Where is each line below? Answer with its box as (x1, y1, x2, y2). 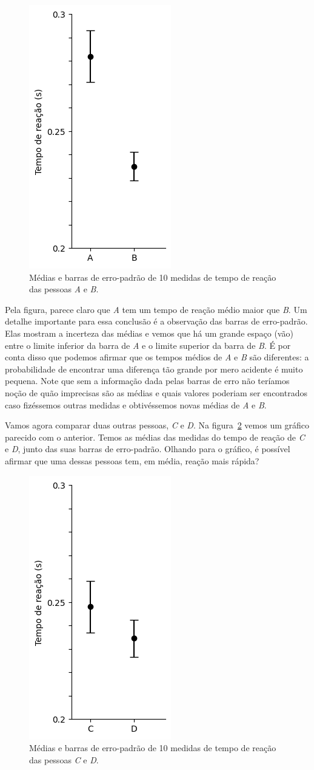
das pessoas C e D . (29, 753, 99, 766)
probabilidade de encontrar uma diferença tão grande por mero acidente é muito (5, 362, 303, 375)
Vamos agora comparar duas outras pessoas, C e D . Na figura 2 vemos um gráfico (5, 419, 310, 431)
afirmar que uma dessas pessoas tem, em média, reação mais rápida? (5, 454, 259, 467)
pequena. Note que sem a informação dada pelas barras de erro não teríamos (5, 374, 290, 387)
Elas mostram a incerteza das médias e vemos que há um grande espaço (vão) (5, 326, 293, 339)
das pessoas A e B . (29, 283, 99, 295)
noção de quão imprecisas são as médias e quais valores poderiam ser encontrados (5, 386, 307, 399)
